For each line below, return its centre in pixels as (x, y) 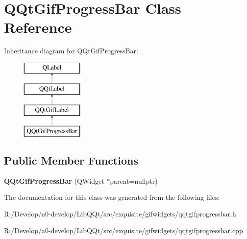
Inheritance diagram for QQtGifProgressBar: (71, 51)
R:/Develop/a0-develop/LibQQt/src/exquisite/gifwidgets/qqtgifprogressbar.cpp (123, 230)
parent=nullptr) (134, 180)
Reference (38, 27)
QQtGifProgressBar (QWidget (54, 180)
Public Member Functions (71, 160)
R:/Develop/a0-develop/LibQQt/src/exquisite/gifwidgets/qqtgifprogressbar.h (120, 214)
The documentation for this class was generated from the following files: (112, 197)
